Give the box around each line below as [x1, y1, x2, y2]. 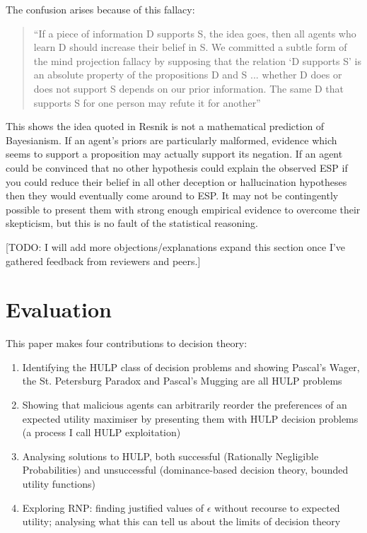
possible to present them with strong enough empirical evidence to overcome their [6, 201, 361, 216]
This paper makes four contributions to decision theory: [6, 336, 247, 351]
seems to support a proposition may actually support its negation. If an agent [6, 146, 343, 161]
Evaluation [6, 295, 112, 324]
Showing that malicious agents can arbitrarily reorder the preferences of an [22, 397, 347, 411]
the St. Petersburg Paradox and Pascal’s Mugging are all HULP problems [22, 373, 342, 388]
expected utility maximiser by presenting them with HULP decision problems [22, 411, 359, 426]
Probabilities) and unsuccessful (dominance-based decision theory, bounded [22, 462, 349, 477]
